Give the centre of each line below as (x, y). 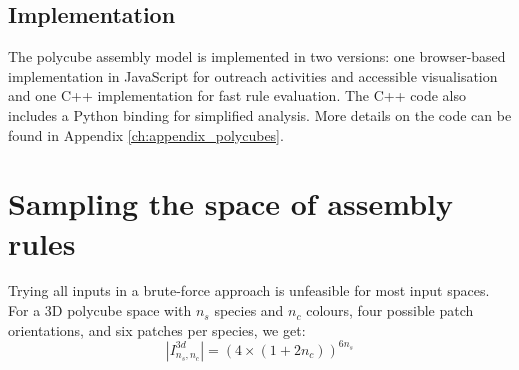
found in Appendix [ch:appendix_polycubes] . (146, 134)
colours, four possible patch (390, 310)
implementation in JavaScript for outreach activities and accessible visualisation (253, 75)
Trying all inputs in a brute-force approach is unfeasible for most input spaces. (249, 290)
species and (249, 310)
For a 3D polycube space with (100, 310)
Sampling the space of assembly (231, 203)
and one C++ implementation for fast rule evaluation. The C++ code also (237, 95)
